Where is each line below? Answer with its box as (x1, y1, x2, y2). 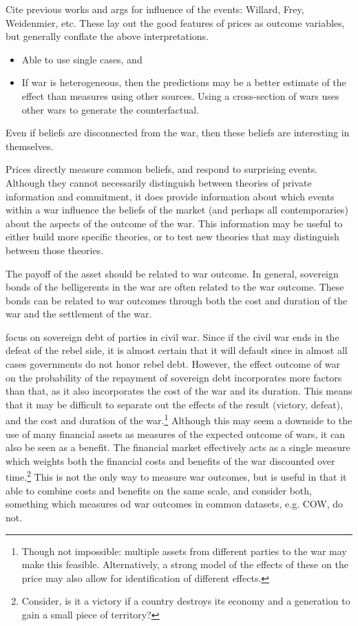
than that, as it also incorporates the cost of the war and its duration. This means (6, 384, 352, 398)
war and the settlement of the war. (6, 306, 152, 321)
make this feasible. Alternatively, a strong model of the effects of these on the (21, 557, 348, 572)
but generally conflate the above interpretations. (6, 29, 209, 43)
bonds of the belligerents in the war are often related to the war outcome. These (6, 280, 344, 294)
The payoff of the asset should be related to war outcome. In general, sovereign (6, 266, 339, 280)
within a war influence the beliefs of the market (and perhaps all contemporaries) (6, 202, 348, 217)
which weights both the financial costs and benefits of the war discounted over (6, 453, 335, 468)
